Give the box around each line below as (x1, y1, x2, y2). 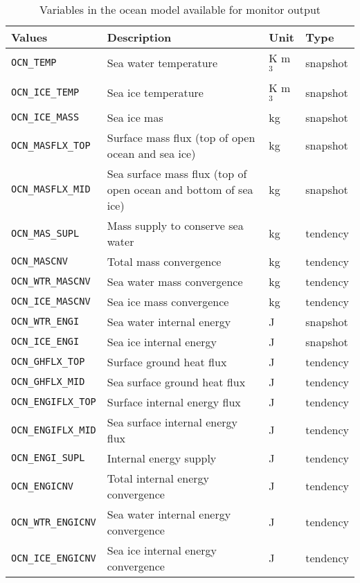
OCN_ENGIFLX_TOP (11, 396, 96, 408)
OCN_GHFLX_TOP (11, 356, 85, 368)
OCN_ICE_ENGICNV (11, 552, 96, 564)
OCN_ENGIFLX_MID (11, 424, 96, 436)
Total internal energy (107, 469, 209, 486)
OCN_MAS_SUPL (11, 227, 80, 239)
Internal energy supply (107, 449, 217, 466)
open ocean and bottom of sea (107, 181, 253, 197)
